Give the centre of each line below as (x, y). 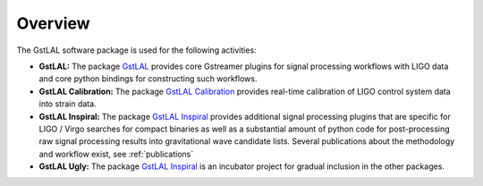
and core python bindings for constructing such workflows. (148, 79)
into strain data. (68, 104)
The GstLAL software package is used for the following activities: (136, 50)
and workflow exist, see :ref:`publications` (116, 154)
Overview (53, 23)
